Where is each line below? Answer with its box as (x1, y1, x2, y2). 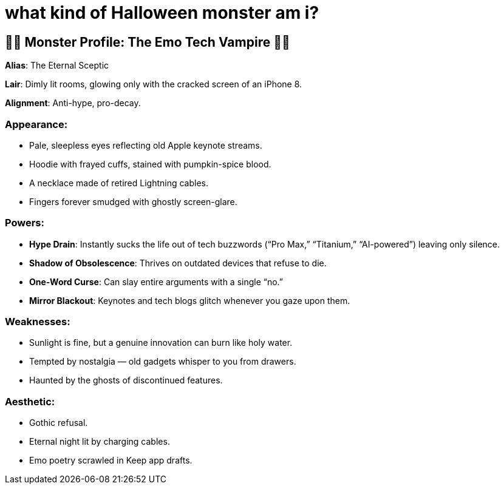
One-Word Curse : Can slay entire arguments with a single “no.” (29, 276, 284, 287)
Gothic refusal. (29, 417, 88, 428)
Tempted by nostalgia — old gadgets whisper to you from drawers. (29, 356, 296, 367)
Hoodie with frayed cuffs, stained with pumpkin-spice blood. (29, 158, 271, 169)
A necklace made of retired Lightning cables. (29, 177, 209, 188)
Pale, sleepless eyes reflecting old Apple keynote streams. (29, 140, 262, 150)
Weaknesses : (5, 315, 70, 328)
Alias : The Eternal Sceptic (5, 60, 109, 71)
